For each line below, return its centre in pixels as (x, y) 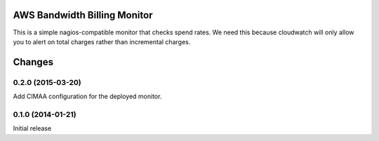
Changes (33, 62)
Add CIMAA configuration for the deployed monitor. (87, 96)
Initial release (32, 128)
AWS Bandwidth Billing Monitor (83, 15)
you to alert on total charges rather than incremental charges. (102, 41)
